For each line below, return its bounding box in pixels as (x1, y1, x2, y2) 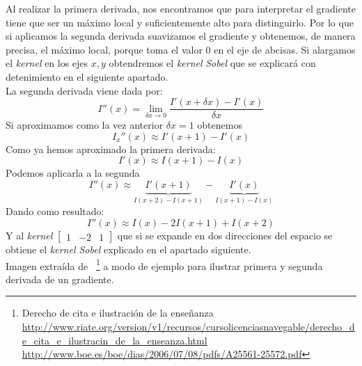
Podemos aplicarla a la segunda (6, 166, 140, 180)
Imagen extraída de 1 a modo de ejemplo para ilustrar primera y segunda (6, 256, 323, 273)
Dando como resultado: (6, 204, 104, 218)
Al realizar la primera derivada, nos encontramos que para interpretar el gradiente (6, 1, 356, 15)
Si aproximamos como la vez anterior (6, 118, 164, 132)
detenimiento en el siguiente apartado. (6, 69, 168, 83)
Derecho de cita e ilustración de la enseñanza (22, 305, 214, 320)
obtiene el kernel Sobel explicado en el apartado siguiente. (6, 242, 251, 257)
